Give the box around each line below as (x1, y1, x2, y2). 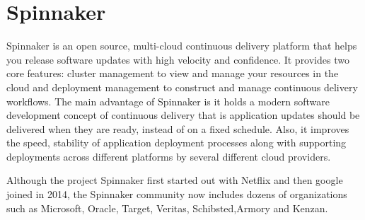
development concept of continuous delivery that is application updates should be (6, 108, 360, 122)
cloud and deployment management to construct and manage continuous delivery (6, 79, 358, 94)
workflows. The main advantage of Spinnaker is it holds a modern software (6, 93, 330, 108)
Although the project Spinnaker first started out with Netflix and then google (6, 173, 343, 187)
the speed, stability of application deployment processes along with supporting (6, 135, 347, 150)
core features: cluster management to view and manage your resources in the (6, 66, 339, 81)
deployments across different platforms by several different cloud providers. (6, 149, 331, 163)
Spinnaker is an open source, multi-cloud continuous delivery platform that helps (6, 38, 357, 53)
